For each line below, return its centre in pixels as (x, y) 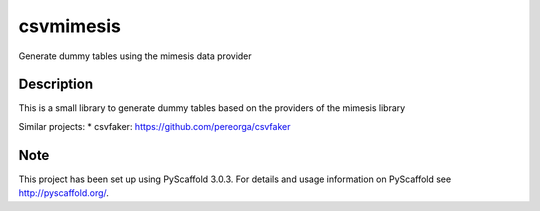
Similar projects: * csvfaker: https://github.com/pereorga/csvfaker (154, 126)
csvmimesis (70, 26)
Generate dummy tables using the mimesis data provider (135, 56)
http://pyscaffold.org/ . (64, 193)
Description (56, 84)
